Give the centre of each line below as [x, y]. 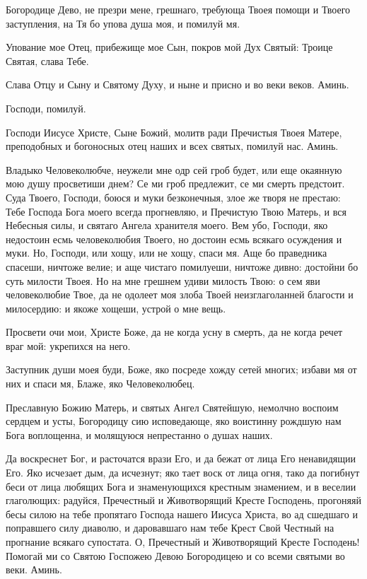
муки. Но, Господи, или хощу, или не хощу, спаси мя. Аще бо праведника [167, 253]
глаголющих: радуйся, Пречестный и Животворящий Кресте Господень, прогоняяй [183, 500]
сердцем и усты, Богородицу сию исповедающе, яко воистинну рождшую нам [174, 421]
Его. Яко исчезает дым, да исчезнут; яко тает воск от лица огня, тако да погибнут [183, 473]
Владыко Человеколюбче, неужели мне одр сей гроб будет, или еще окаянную [174, 169]
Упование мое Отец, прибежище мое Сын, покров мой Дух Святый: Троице [169, 47]
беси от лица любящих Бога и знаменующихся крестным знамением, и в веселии [181, 486]
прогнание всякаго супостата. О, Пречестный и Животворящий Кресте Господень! [183, 542]
